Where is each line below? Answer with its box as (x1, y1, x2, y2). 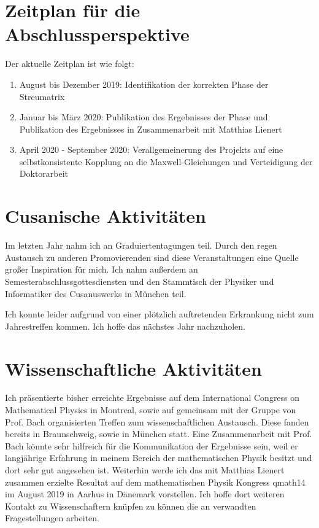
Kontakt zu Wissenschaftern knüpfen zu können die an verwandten (5, 499, 256, 512)
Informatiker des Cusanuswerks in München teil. (5, 287, 186, 300)
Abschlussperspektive (5, 21, 190, 47)
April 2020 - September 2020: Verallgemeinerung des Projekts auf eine (19, 143, 283, 156)
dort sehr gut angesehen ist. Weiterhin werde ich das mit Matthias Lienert (5, 464, 285, 476)
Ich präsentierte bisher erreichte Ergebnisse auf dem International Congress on (5, 391, 300, 404)
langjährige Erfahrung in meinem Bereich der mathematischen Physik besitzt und (5, 451, 312, 464)
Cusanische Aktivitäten (5, 203, 206, 228)
